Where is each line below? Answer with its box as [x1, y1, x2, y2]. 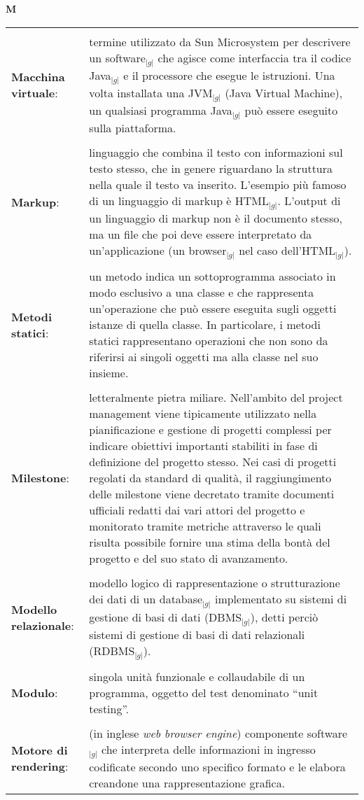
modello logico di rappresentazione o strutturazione [89, 575, 340, 591]
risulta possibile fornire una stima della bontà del [89, 534, 330, 551]
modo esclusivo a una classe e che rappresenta [89, 284, 314, 301]
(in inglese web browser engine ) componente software [89, 724, 348, 741]
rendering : [11, 757, 69, 774]
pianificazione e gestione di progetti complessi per [89, 421, 332, 438]
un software [89, 49, 146, 66]
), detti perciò [250, 608, 318, 625]
